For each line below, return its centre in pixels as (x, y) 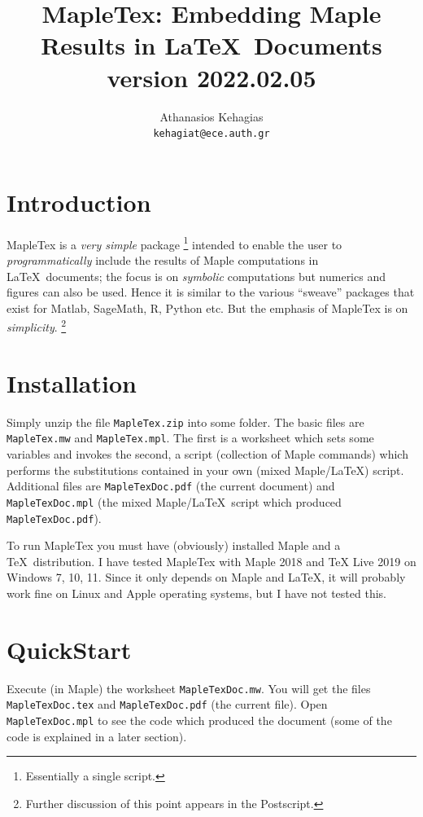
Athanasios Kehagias (211, 116)
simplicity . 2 (37, 325)
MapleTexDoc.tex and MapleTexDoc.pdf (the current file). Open (167, 704)
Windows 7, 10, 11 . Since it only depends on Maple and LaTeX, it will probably (206, 577)
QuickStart (69, 649)
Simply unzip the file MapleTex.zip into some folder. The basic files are (185, 422)
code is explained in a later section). (97, 736)
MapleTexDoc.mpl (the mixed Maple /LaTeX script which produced (174, 501)
